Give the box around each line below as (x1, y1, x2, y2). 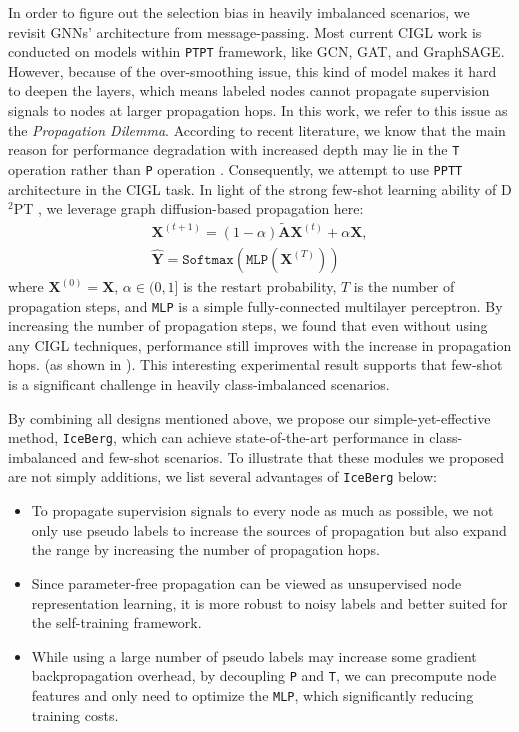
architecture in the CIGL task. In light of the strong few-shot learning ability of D (8, 178, 512, 199)
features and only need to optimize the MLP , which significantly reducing (31, 684, 474, 705)
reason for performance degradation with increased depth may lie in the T (8, 139, 460, 160)
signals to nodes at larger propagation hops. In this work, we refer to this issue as (8, 100, 508, 121)
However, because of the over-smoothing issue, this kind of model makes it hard (8, 60, 497, 81)
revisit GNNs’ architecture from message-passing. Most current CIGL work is (8, 21, 482, 42)
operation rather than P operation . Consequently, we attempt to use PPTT (8, 158, 463, 179)
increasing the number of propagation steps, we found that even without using (8, 315, 488, 336)
